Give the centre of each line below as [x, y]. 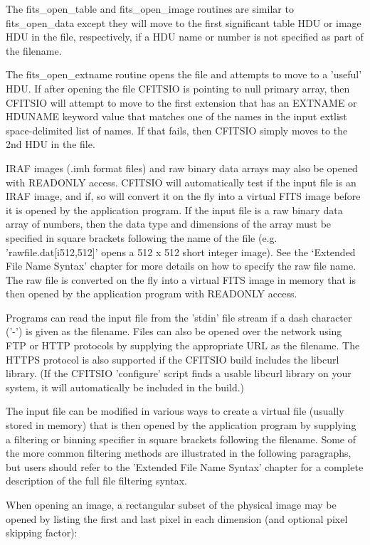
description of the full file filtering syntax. [96, 481]
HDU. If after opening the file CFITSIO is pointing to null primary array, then [178, 88]
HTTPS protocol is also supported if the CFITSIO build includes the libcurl [173, 359]
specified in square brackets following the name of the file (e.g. [142, 237]
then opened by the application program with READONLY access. [152, 293]
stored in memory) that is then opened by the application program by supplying [181, 425]
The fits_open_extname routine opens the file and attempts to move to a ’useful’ [184, 74]
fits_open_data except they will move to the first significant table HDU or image [184, 22]
